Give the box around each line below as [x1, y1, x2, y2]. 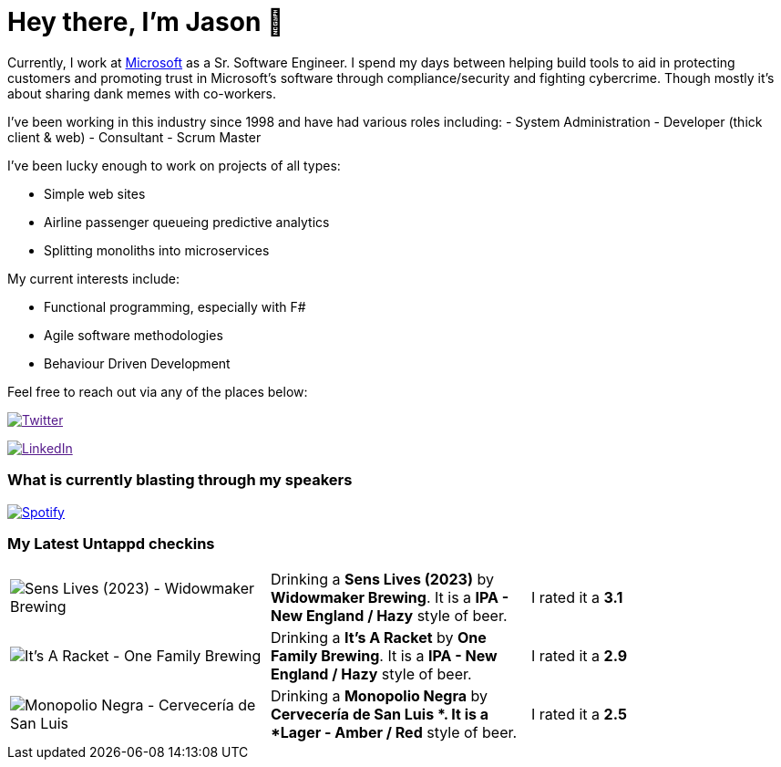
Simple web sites [44, 185, 146, 202]
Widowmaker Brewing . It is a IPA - [270, 588, 509, 607]
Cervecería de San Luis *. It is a [270, 705, 489, 724]
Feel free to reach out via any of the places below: [7, 383, 308, 399]
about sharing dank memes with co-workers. [7, 85, 277, 101]
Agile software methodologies [44, 326, 223, 343]
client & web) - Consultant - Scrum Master [7, 129, 262, 145]
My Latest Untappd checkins [7, 534, 215, 553]
